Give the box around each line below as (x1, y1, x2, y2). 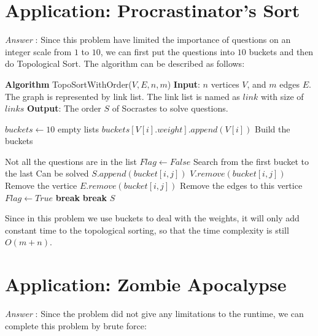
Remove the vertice (5, 179, 77, 192)
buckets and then (249, 45, 314, 58)
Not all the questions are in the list (5, 155, 137, 167)
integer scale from (5, 45, 72, 58)
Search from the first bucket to (193, 155, 309, 167)
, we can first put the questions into (100, 45, 235, 58)
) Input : (167, 77, 200, 90)
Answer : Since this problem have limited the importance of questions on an (5, 33, 291, 46)
